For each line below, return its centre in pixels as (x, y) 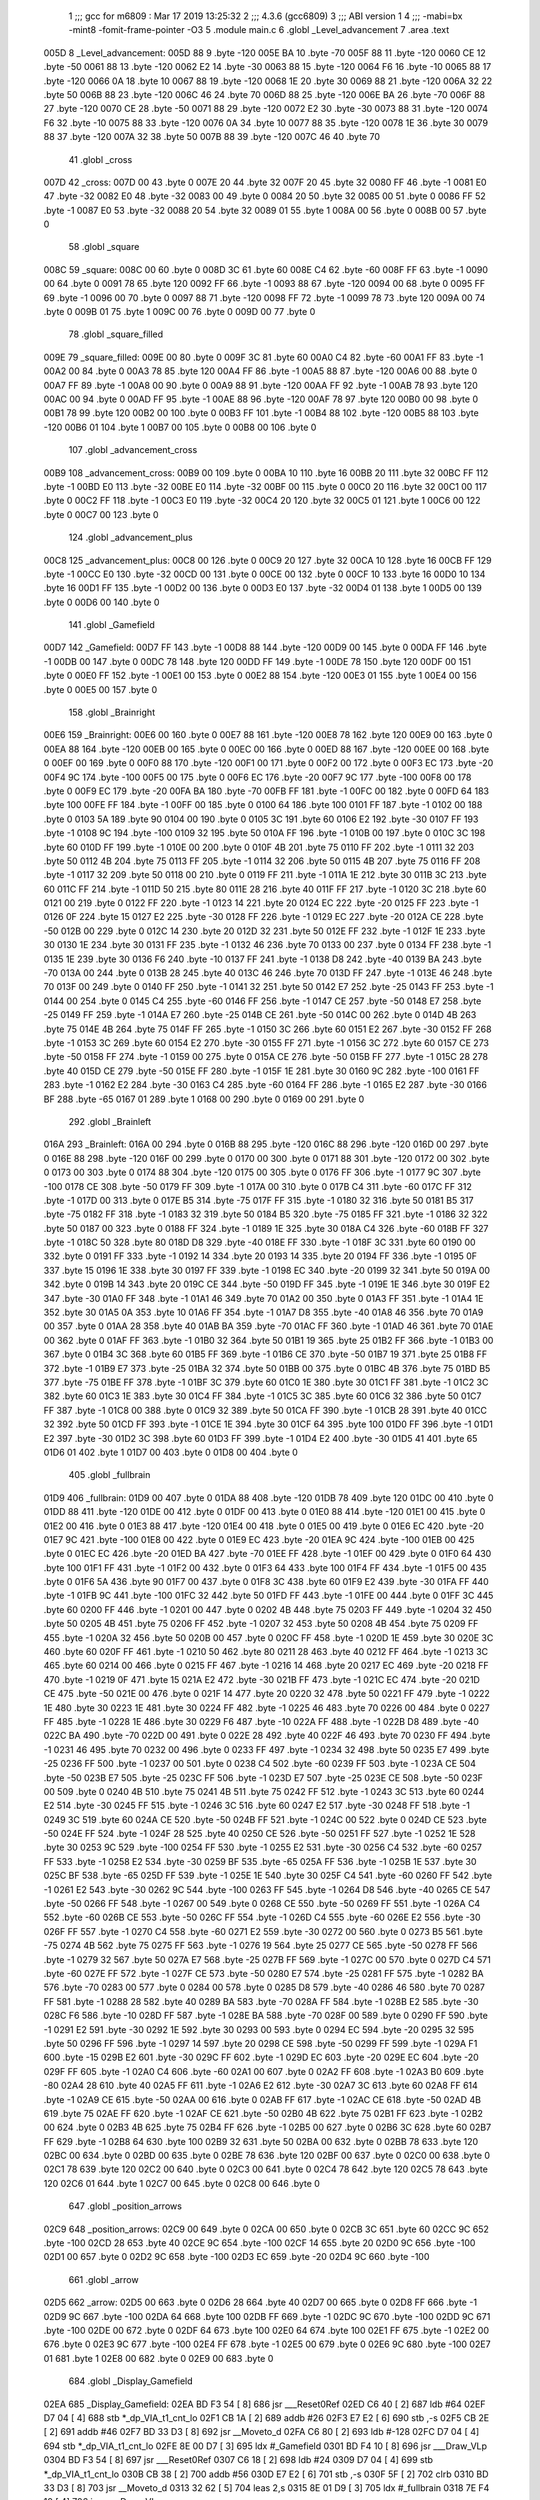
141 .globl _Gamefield (111, 625)
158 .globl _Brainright (111, 712)
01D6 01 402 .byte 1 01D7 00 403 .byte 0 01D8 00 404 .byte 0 (171, 1452)
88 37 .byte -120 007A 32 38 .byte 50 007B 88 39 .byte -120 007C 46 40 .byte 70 (211, 137)
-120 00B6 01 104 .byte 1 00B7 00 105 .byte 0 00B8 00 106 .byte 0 (180, 427)
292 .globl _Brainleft (110, 1121)
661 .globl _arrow (103, 2279)
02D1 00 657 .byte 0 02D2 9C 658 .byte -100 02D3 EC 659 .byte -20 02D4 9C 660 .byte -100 (236, 2257)
